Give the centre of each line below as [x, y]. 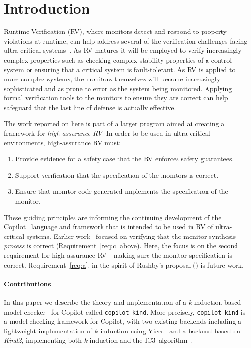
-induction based [217, 302]
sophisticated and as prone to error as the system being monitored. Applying [118, 88]
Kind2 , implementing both [43, 340]
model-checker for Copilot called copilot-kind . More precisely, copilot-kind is [125, 311]
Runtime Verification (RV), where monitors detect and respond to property [115, 31]
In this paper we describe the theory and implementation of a [95, 302]
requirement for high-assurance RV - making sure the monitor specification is [118, 255]
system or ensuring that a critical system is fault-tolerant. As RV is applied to [120, 69]
